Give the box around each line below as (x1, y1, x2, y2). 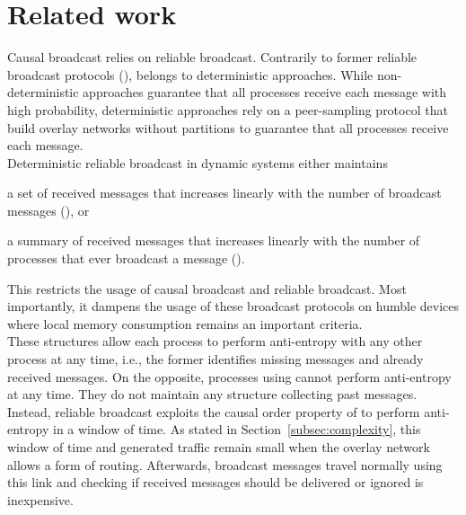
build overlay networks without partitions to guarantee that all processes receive (7, 118, 449, 137)
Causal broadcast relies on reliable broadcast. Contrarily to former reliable (7, 48, 418, 67)
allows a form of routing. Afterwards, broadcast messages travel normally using (7, 455, 443, 474)
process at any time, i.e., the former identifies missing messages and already (7, 350, 424, 368)
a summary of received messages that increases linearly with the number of (7, 231, 420, 250)
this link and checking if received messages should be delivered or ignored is (7, 473, 424, 492)
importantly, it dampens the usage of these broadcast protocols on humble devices (7, 297, 460, 315)
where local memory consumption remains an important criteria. (7, 314, 363, 333)
